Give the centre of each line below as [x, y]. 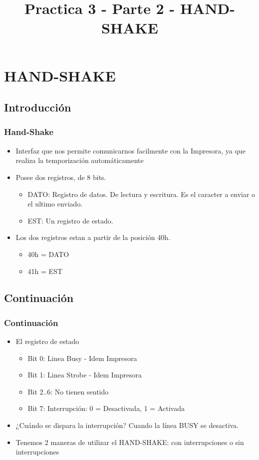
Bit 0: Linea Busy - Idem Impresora [82, 358]
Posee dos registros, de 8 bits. [61, 177]
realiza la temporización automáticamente [80, 160]
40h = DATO [48, 254]
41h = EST [45, 271]
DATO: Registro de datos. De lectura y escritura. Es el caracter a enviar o [141, 194]
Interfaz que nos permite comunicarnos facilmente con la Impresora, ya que [130, 150]
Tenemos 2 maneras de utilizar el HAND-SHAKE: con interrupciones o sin [130, 442]
